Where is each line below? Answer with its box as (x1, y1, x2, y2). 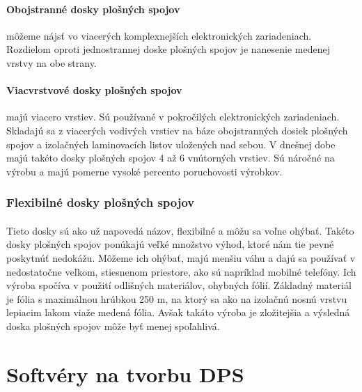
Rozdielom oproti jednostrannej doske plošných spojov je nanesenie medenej (6, 42, 330, 56)
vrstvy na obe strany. (6, 55, 97, 70)
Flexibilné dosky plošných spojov (6, 194, 195, 211)
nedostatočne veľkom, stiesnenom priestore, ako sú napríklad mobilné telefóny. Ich (6, 264, 356, 279)
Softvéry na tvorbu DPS (6, 359, 244, 388)
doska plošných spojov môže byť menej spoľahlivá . (6, 318, 220, 333)
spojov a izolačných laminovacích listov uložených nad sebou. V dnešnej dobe (6, 136, 336, 151)
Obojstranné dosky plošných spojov (6, 1, 180, 16)
